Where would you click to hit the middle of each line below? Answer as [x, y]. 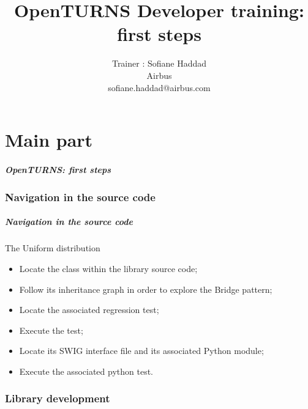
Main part [49, 140]
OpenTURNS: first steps [58, 169]
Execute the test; [51, 330]
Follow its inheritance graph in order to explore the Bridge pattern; [146, 289]
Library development [58, 398]
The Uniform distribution [53, 248]
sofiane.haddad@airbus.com [159, 87]
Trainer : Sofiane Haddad [159, 63]
